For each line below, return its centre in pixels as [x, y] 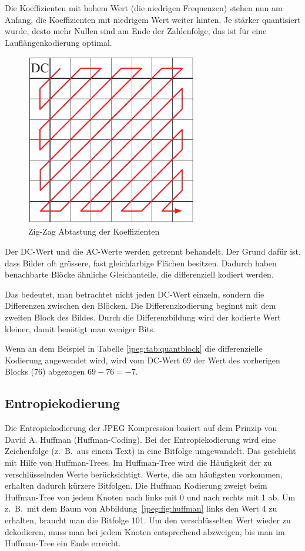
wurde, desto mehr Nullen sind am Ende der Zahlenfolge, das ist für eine [136, 31]
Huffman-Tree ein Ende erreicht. [63, 543]
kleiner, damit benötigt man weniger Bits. [80, 328]
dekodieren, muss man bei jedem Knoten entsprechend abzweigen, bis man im [145, 531]
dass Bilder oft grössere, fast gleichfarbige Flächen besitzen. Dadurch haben [141, 263]
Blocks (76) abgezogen [45, 371]
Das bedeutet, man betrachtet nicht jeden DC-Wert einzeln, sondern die [135, 294]
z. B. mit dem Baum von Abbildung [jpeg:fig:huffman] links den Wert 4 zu [141, 508]
